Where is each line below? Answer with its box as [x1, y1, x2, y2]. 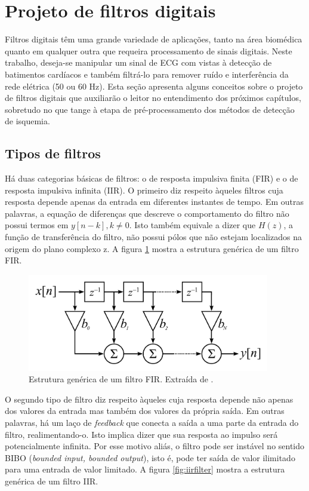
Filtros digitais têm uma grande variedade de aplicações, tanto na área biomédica [5, 33, 302, 45]
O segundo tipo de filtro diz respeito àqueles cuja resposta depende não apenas [5, 392, 293, 405]
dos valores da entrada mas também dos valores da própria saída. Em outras [5, 404, 285, 417]
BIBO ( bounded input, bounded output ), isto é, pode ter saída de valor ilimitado [5, 451, 295, 464]
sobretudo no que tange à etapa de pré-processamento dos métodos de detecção [5, 103, 295, 115]
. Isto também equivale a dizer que [129, 219, 256, 231]
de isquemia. [5, 115, 50, 127]
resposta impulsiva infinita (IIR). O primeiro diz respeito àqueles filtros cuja [5, 183, 283, 196]
